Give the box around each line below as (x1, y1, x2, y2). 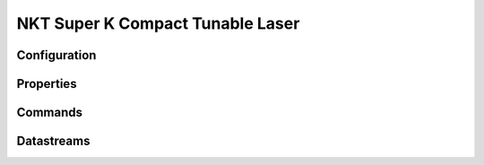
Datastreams (16, 134, 91, 149)
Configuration (16, 48, 97, 63)
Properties (16, 76, 77, 91)
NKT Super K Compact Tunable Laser (16, 13, 300, 33)
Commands (16, 105, 83, 120)
